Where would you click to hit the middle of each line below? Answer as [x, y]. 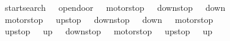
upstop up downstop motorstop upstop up [109, 31]
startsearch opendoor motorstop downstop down [115, 7]
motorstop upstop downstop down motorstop [109, 19]
